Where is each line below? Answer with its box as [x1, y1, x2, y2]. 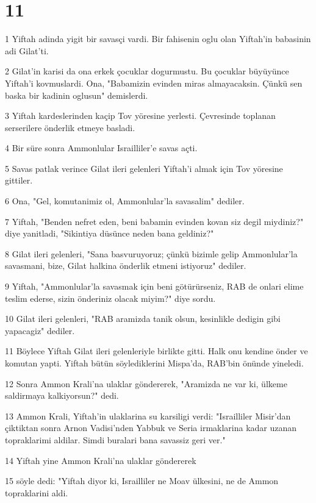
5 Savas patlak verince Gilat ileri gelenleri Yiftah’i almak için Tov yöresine [5, 162, 283, 174]
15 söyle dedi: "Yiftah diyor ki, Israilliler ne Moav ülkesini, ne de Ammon [5, 474, 279, 487]
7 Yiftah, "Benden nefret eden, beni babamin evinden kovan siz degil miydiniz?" [5, 215, 304, 227]
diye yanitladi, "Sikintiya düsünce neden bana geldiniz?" [5, 227, 214, 240]
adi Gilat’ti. [5, 44, 49, 57]
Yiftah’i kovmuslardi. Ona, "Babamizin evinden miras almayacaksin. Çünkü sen [5, 76, 303, 89]
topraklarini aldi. [5, 486, 68, 499]
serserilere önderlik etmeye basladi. [5, 121, 135, 134]
